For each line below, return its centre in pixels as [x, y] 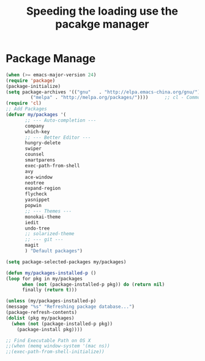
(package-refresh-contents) [42, 313]
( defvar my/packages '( [36, 115]
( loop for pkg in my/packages [44, 279]
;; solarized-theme [50, 234]
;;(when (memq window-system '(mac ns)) [58, 346]
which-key [37, 132]
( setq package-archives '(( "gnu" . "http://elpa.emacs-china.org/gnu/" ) [103, 92]
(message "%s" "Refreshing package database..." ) [70, 307]
